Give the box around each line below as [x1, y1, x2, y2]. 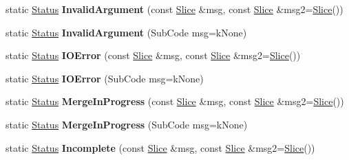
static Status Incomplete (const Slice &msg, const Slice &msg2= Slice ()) [6, 140, 315, 155]
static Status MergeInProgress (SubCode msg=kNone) [6, 117, 248, 131]
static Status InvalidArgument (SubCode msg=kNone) [6, 25, 247, 39]
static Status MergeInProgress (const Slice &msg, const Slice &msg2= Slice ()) [6, 94, 344, 108]
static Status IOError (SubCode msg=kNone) [6, 71, 204, 85]
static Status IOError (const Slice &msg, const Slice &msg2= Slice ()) [6, 48, 301, 62]
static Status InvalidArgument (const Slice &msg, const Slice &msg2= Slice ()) [6, 2, 343, 16]
